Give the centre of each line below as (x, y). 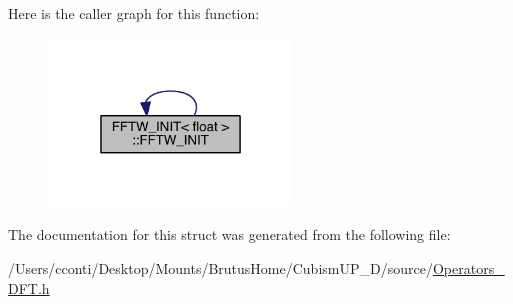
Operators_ (468, 268)
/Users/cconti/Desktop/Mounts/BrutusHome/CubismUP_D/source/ (220, 268)
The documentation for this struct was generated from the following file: (229, 234)
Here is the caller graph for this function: (134, 13)
